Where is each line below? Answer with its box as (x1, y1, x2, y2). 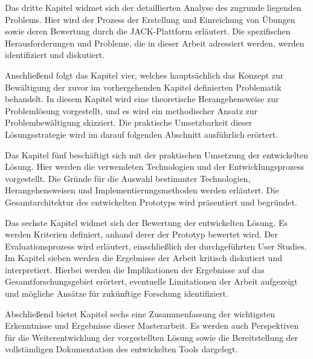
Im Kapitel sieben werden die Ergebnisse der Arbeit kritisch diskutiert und (5, 251, 282, 264)
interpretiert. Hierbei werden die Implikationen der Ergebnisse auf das (5, 263, 265, 276)
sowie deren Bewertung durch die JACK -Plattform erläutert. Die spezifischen (5, 25, 291, 37)
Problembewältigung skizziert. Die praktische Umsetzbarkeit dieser (5, 116, 253, 129)
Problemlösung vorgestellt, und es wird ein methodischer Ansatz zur (5, 104, 258, 117)
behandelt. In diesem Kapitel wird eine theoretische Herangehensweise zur (5, 92, 279, 105)
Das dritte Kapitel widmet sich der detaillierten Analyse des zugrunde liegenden (5, 1, 302, 13)
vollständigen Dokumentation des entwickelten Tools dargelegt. (5, 343, 238, 355)
